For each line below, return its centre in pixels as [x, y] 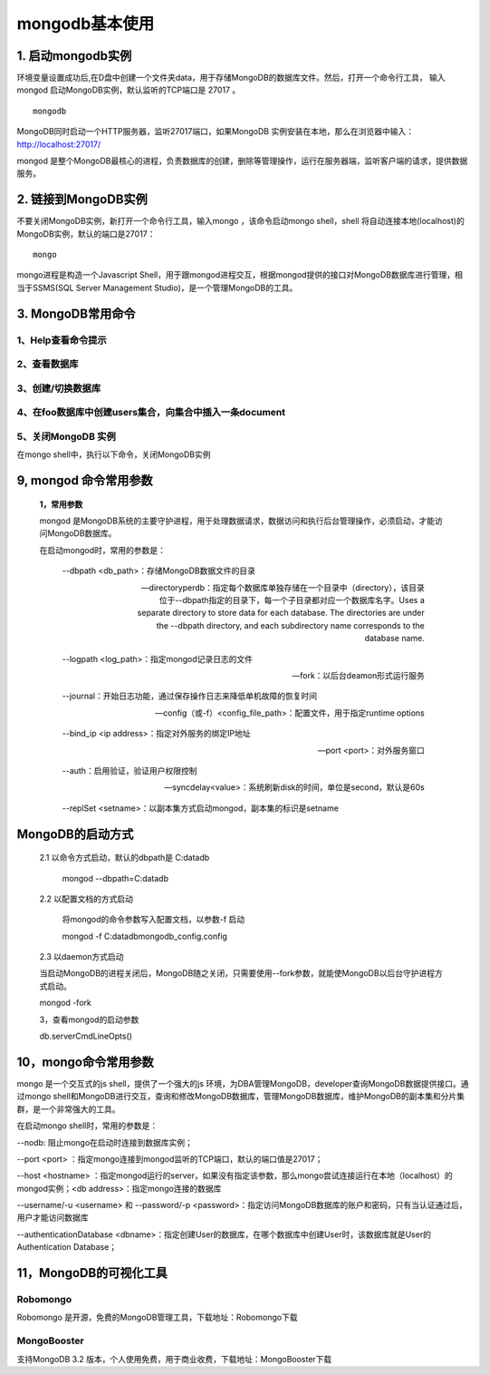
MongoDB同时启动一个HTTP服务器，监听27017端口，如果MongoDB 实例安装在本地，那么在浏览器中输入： [216, 132]
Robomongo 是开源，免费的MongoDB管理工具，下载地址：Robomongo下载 [157, 1317]
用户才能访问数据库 [53, 1218]
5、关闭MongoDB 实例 [67, 436]
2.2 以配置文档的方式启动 [86, 899]
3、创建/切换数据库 [59, 388]
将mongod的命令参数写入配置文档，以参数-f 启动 [153, 920]
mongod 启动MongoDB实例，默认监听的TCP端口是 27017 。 [129, 90]
